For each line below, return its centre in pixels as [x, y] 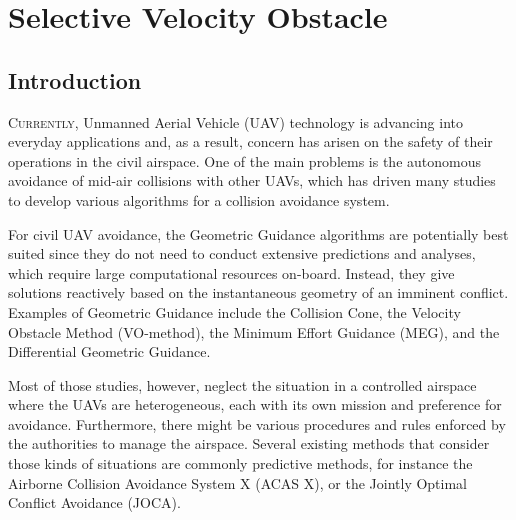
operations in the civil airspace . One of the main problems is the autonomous [245, 160]
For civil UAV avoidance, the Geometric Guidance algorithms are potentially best [258, 233]
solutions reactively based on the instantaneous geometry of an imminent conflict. [258, 292]
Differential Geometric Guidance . [109, 351]
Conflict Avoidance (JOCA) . [94, 502]
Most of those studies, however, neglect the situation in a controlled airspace [242, 384]
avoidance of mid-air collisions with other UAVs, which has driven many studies [252, 180]
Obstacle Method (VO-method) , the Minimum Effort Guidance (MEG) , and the [254, 331]
